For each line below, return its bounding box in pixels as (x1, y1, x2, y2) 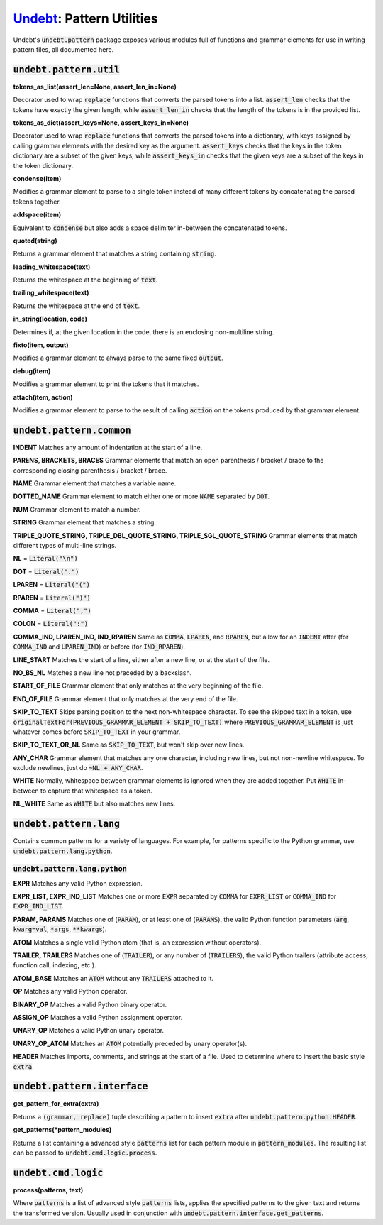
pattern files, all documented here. (13, 45, 114, 53)
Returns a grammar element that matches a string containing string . (13, 249, 216, 258)
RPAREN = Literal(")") (13, 593, 91, 602)
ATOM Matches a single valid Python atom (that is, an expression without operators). (13, 938, 262, 947)
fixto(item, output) (13, 341, 69, 349)
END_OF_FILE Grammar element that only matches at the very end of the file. (13, 694, 238, 703)
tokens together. (13, 197, 62, 206)
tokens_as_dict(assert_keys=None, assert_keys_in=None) (13, 119, 189, 127)
